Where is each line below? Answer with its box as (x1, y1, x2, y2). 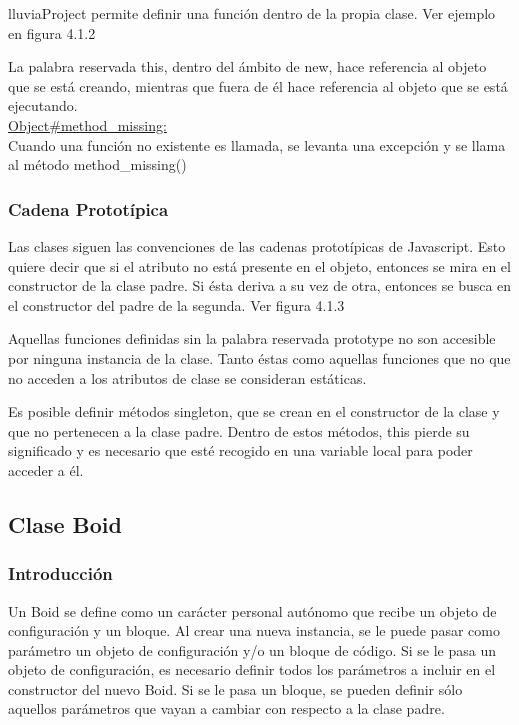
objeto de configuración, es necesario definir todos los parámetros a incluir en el (8, 659, 496, 680)
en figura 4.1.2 (8, 22, 96, 43)
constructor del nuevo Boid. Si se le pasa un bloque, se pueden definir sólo (8, 678, 463, 699)
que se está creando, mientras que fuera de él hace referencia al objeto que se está (8, 75, 508, 96)
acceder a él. (8, 459, 84, 480)
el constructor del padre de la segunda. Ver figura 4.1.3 (8, 294, 345, 315)
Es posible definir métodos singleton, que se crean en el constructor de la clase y (8, 401, 500, 422)
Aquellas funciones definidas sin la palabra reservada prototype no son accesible (8, 328, 496, 349)
